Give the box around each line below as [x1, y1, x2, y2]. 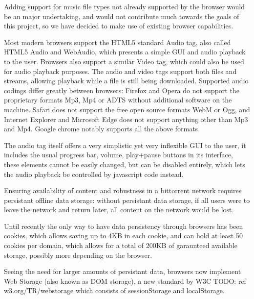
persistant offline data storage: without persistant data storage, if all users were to [4, 195, 250, 205]
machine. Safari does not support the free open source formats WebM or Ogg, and [4, 104, 250, 114]
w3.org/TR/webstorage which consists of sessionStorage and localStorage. [4, 285, 225, 296]
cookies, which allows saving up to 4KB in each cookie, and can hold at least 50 [4, 230, 243, 241]
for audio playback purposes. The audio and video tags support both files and [4, 66, 237, 76]
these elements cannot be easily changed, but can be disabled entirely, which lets [4, 159, 245, 169]
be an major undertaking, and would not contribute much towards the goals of [4, 11, 239, 21]
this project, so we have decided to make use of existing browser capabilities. [4, 21, 233, 31]
